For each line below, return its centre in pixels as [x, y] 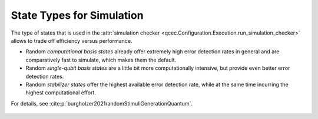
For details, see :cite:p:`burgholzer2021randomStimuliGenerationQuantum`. [102, 103]
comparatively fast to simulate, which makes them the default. [101, 60]
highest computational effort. [61, 93]
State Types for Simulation [77, 15]
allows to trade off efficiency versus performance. [72, 40]
